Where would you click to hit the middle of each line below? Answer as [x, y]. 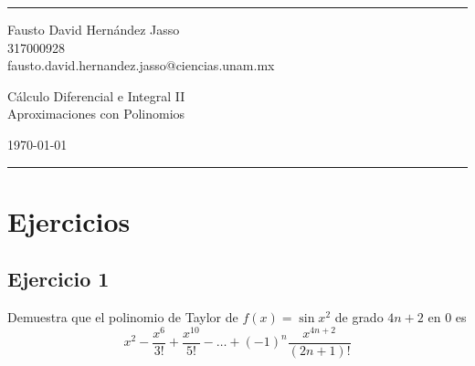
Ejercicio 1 [58, 279]
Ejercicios [69, 220]
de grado [359, 317]
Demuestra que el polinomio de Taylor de [123, 317]
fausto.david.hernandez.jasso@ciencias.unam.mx [141, 65]
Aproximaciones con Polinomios [96, 114]
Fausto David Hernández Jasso [94, 29]
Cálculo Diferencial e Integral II [96, 95]
